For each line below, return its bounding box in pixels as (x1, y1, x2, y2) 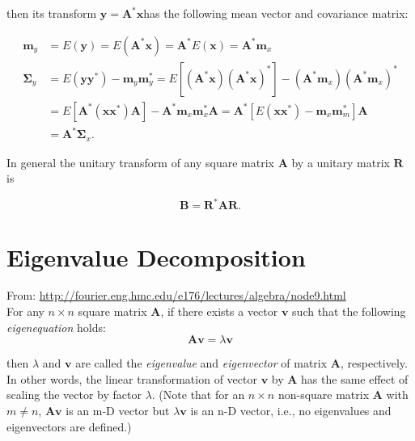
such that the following (292, 303, 406, 320)
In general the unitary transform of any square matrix (6, 153, 274, 170)
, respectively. (340, 355, 408, 372)
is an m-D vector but (66, 402, 170, 419)
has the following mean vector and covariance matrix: (143, 5, 409, 21)
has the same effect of (301, 370, 409, 387)
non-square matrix (277, 386, 370, 403)
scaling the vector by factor (6, 386, 142, 403)
